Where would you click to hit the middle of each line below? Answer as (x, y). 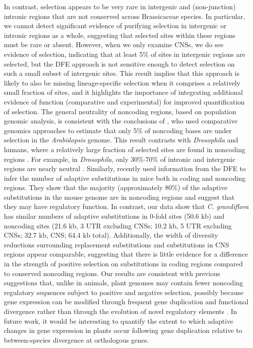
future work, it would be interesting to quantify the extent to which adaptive (119, 321)
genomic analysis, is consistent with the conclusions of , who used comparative (121, 121)
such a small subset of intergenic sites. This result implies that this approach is (122, 73)
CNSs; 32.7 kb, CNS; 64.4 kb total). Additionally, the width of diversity (111, 235)
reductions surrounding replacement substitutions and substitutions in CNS (117, 244)
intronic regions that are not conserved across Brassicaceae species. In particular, (125, 16)
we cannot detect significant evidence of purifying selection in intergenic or (115, 26)
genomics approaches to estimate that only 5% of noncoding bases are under (118, 130)
